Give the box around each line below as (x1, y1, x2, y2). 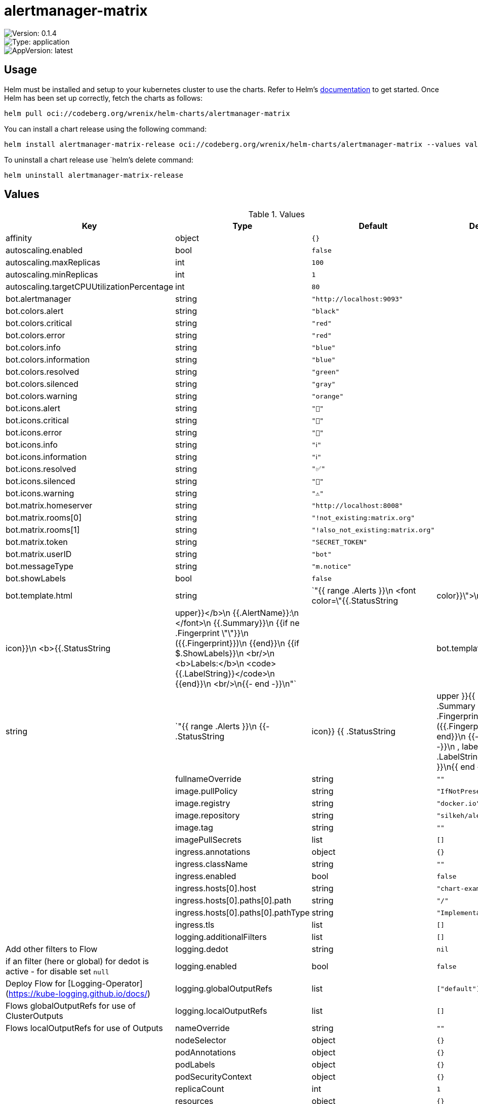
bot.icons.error (6, 427, 62, 438)
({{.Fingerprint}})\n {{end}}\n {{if (175, 638, 299, 649)
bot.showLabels (6, 573, 66, 584)
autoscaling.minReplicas (6, 269, 98, 280)
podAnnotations (175, 1047, 236, 1058)
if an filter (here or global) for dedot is (6, 956, 149, 967)
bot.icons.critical (6, 415, 69, 426)
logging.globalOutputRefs (175, 983, 272, 994)
